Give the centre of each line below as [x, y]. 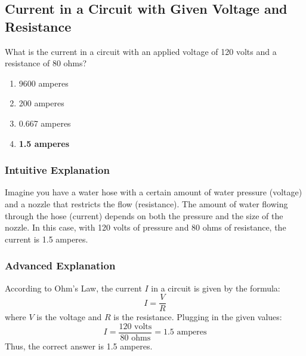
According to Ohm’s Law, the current [73, 288]
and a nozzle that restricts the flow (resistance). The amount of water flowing [146, 203]
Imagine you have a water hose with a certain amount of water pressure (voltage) [154, 192]
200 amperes [41, 103]
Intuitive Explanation [57, 170]
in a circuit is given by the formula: [216, 288]
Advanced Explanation [60, 266]
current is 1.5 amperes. [47, 239]
